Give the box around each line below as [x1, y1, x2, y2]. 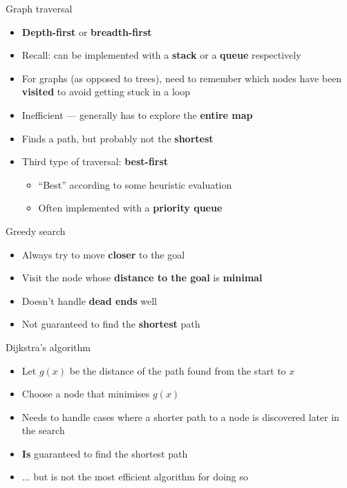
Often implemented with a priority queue [38, 200, 223, 215]
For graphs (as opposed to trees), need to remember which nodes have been [21, 71, 342, 85]
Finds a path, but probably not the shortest [21, 131, 214, 145]
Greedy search [6, 223, 66, 238]
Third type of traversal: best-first [21, 154, 169, 169]
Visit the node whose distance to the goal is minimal [21, 270, 263, 285]
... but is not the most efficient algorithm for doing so [21, 469, 248, 484]
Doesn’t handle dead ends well [21, 293, 158, 308]
